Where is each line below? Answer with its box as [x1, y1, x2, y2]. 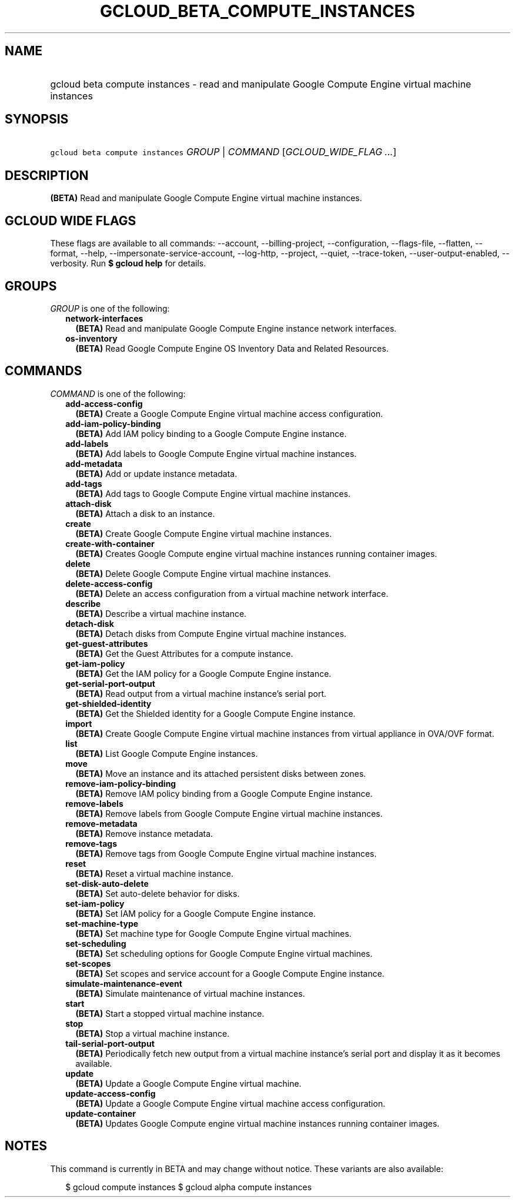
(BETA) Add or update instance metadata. [75, 468, 238, 479]
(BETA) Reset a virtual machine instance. [75, 868, 234, 879]
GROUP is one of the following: [50, 303, 170, 313]
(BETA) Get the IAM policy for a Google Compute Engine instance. [75, 668, 332, 679]
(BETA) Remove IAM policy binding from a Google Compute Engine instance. [75, 788, 373, 799]
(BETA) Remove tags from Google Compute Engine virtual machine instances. [75, 848, 377, 859]
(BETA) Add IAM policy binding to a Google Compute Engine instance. [75, 428, 347, 439]
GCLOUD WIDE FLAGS [5, 213, 136, 228]
